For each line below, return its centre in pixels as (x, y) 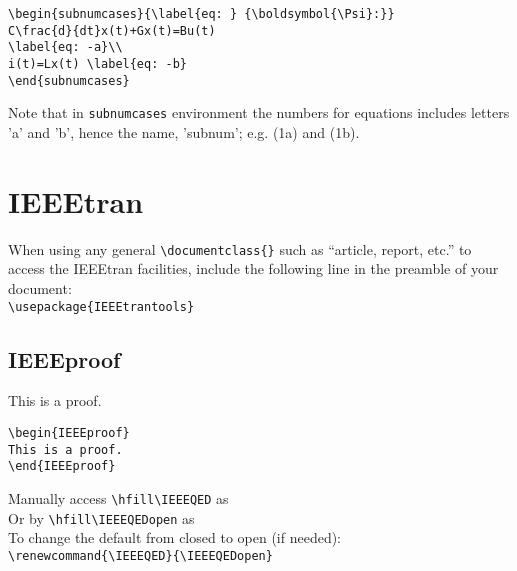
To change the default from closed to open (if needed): (175, 537)
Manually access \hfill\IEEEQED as (118, 497)
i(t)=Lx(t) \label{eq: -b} (97, 63)
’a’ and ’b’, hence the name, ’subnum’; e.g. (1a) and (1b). (184, 131)
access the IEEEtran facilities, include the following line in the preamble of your (253, 268)
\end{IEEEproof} (62, 466)
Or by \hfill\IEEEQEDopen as (101, 517)
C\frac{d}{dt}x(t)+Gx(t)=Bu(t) (112, 30)
